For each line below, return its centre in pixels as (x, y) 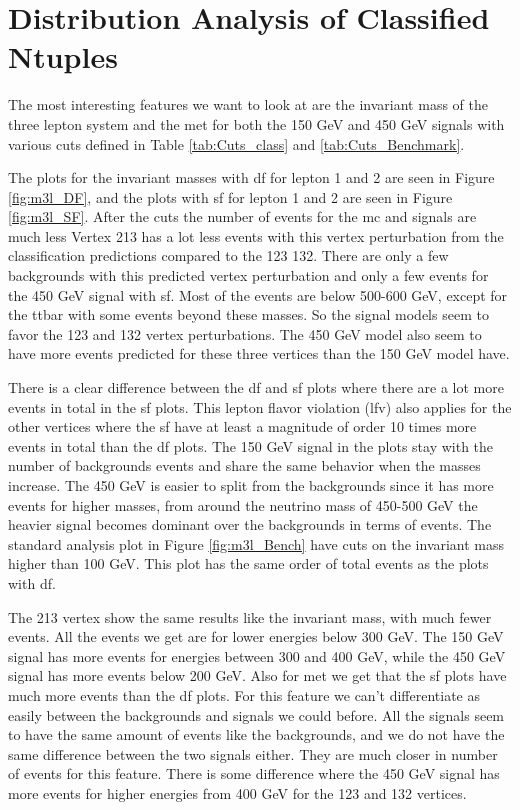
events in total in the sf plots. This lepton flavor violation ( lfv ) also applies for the (260, 406)
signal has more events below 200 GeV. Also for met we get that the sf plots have (257, 675)
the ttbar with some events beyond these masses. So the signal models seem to (248, 314)
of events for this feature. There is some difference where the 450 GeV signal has (254, 773)
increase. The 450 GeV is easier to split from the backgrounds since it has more (251, 485)
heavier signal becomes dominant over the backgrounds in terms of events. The (250, 524)
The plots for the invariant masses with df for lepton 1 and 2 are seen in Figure (251, 177)
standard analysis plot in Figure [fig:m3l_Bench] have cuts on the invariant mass (256, 543)
